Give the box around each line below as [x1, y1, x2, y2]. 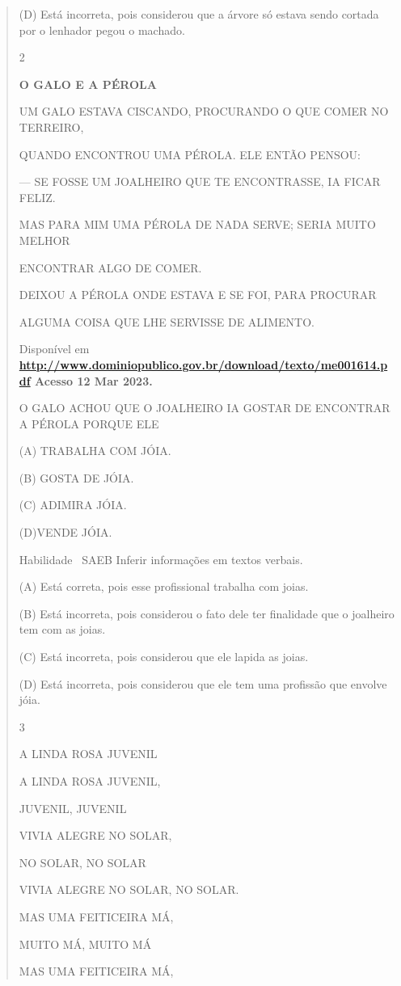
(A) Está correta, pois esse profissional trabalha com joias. [19, 578, 309, 595]
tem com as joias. [19, 621, 106, 638]
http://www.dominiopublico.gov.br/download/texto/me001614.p [19, 356, 388, 373]
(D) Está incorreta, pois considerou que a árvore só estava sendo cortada [19, 6, 379, 22]
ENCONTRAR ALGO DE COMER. [19, 259, 202, 276]
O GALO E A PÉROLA [19, 75, 157, 92]
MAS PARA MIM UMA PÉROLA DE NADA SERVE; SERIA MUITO [19, 216, 376, 233]
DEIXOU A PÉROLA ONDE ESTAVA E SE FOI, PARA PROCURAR [19, 286, 377, 303]
